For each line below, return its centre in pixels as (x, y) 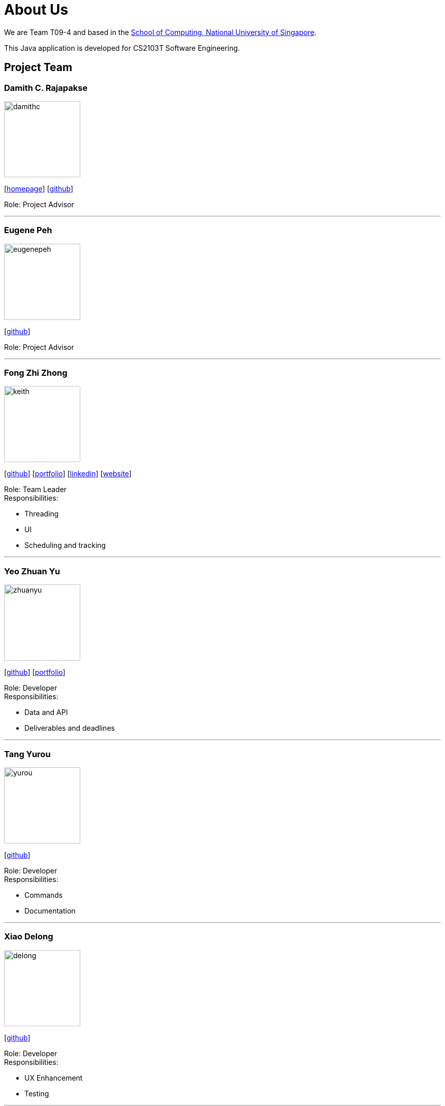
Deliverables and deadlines (70, 728)
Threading (42, 514)
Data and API (46, 712)
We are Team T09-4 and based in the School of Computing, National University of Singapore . (160, 32)
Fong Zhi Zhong (36, 373)
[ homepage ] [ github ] (39, 188)
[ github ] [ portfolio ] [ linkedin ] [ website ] (68, 474)
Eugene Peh (28, 230)
